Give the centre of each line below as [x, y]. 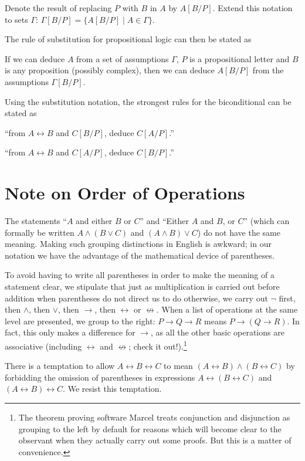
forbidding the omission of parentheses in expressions [100, 377]
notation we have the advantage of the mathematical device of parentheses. [140, 255]
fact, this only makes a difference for [70, 332]
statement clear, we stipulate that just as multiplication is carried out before [142, 287]
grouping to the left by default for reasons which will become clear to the [150, 428]
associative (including [43, 346]
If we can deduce [35, 58]
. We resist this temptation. [112, 389]
